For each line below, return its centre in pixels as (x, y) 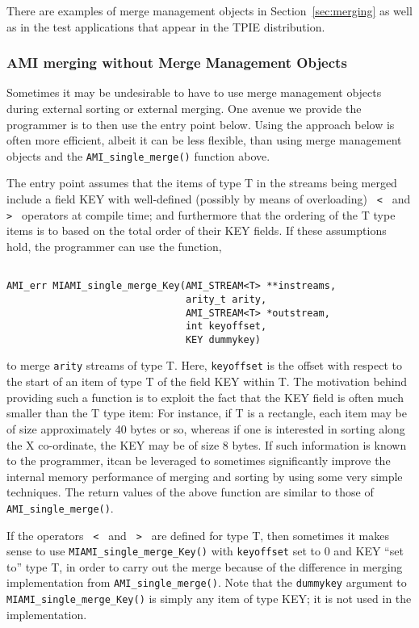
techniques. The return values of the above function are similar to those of (190, 492)
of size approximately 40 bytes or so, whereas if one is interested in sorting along (206, 428)
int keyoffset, (226, 327)
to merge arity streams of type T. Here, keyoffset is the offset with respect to (204, 365)
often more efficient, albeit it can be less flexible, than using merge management (204, 140)
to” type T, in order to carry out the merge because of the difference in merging (205, 566)
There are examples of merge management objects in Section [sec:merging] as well (209, 10)
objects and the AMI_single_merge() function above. (138, 155)
